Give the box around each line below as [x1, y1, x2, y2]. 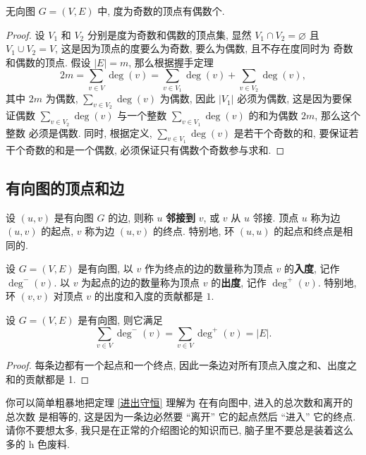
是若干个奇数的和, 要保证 [233, 125, 349, 140]
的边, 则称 [108, 210, 154, 224]
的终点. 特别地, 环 [153, 224, 235, 238]
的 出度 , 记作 [211, 274, 267, 289]
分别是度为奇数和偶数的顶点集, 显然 [87, 27, 252, 42]
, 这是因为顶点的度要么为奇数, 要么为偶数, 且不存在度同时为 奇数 [55, 41, 353, 56]
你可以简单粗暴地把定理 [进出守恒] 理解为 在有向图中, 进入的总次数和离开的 [6, 395, 353, 410]
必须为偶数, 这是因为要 [237, 91, 342, 106]
